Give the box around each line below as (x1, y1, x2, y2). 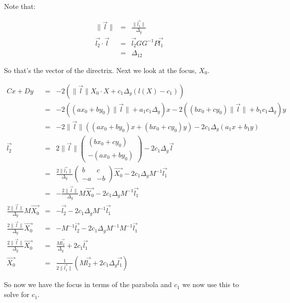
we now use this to (182, 279, 239, 290)
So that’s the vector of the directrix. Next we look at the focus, (4, 65, 197, 75)
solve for (4, 289, 30, 300)
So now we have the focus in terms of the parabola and (4, 279, 172, 290)
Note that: (4, 1, 36, 11)
